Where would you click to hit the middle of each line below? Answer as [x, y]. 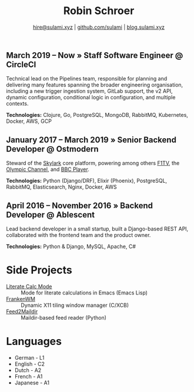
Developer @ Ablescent [51, 215]
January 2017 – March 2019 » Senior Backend [91, 140]
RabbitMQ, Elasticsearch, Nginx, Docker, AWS [61, 187]
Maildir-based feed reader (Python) [64, 317]
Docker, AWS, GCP [29, 121]
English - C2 [30, 364]
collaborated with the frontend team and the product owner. [78, 235]
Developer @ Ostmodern [52, 149]
